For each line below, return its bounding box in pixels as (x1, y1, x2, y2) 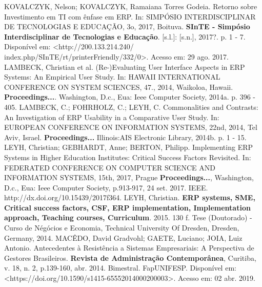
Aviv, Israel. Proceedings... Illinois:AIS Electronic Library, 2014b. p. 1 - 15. (4, 131, 247, 142)
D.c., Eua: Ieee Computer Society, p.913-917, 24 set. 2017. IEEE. (4, 182, 208, 193)
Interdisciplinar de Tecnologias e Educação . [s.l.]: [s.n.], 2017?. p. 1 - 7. (4, 31, 246, 42)
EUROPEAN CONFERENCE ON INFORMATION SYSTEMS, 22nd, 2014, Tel (4, 122, 257, 132)
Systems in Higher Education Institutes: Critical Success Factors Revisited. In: (4, 151, 251, 162)
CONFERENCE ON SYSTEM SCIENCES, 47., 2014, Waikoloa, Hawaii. (4, 81, 233, 92)
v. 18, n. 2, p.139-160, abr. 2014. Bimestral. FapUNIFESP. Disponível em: (4, 262, 236, 273)
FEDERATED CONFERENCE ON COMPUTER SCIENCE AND (4, 162, 215, 173)
